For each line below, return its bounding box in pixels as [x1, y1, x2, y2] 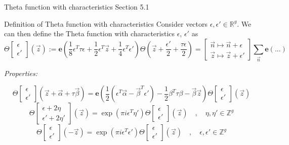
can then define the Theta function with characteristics [4, 28, 175, 39]
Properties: [4, 67, 38, 78]
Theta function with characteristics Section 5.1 [4, 2, 149, 12]
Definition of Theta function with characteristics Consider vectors [4, 18, 208, 29]
